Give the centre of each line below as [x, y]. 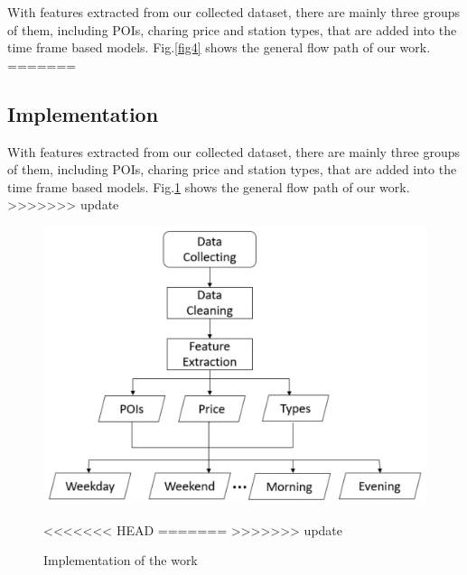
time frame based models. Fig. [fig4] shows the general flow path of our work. [219, 47]
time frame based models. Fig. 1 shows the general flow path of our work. [209, 186]
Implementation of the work [121, 560]
